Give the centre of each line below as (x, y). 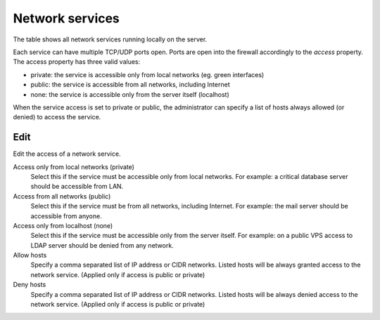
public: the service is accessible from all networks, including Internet (130, 85)
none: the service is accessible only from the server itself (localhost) (130, 94)
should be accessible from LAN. (77, 187)
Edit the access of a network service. (67, 154)
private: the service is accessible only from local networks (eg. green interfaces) (147, 74)
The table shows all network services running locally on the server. (110, 39)
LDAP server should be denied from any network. (102, 245)
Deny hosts (30, 285)
